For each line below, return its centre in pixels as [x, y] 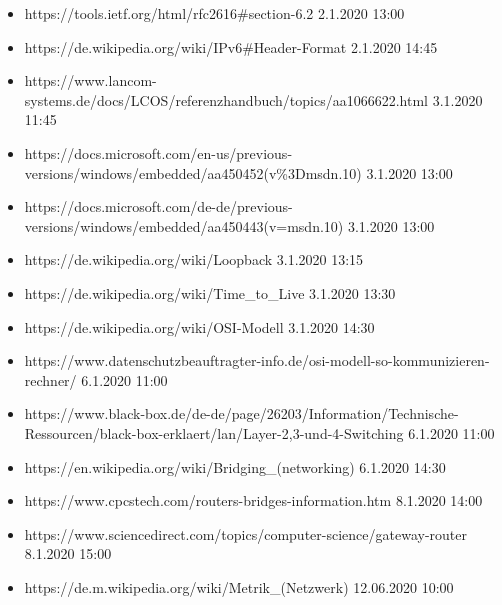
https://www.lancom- [90, 80]
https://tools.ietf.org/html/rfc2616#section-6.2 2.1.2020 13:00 [214, 13]
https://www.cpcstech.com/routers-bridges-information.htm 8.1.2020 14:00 [253, 500]
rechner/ [50, 379]
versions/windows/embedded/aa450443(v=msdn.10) [184, 225]
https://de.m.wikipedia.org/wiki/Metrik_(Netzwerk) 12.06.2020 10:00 [239, 586]
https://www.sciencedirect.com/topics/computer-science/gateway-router [245, 533]
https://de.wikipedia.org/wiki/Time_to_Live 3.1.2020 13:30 [210, 292]
